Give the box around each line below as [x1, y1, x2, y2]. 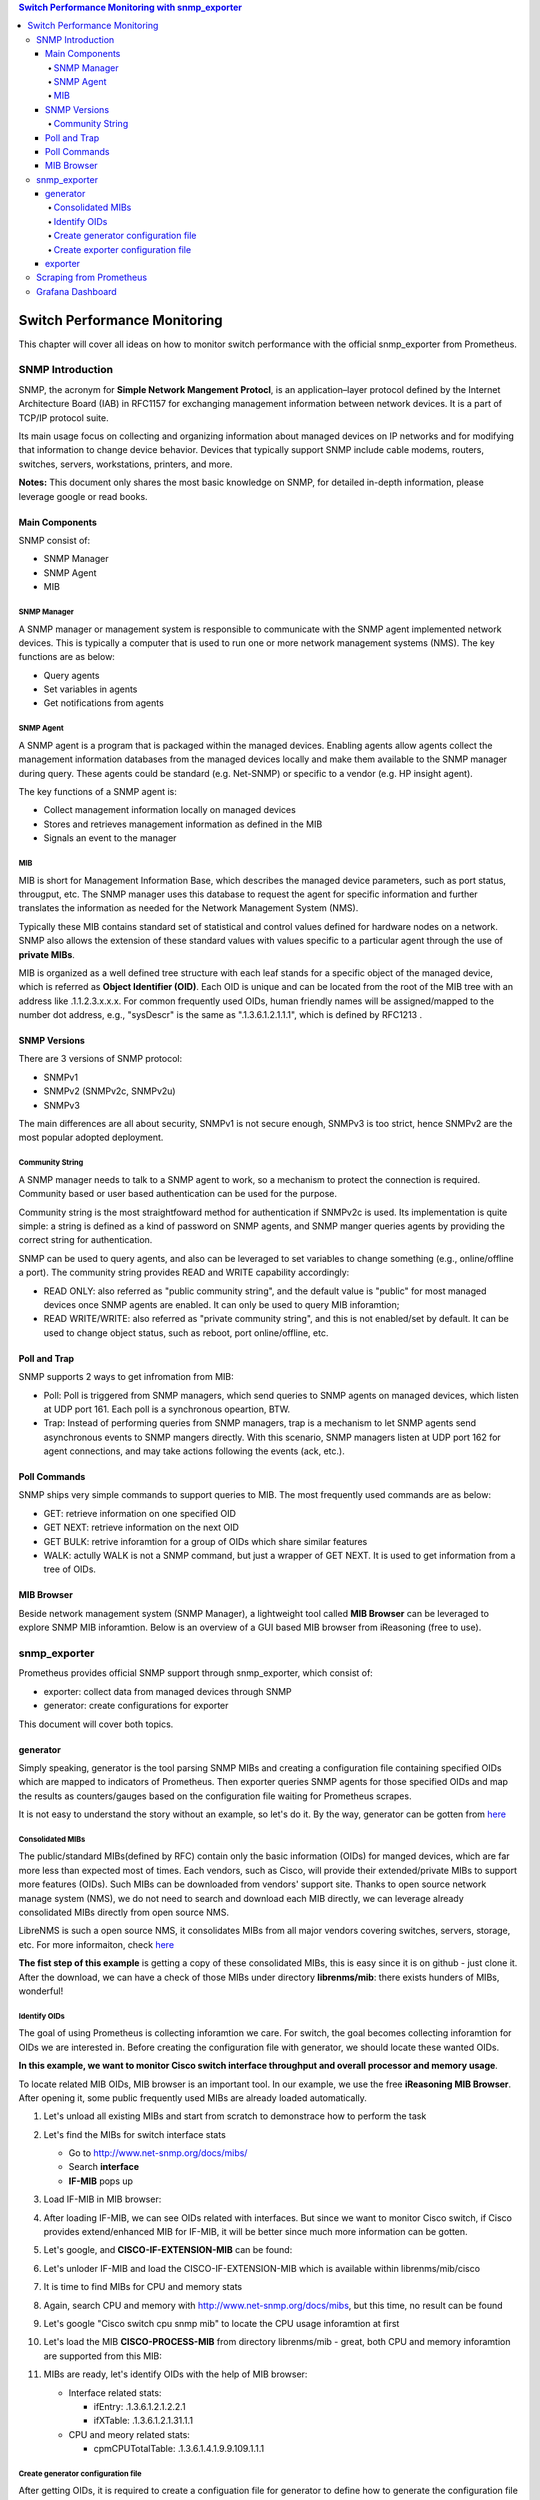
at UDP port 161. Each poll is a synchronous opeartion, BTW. [43, 1403, 291, 1415]
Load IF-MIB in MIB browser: [43, 2193, 162, 2205]
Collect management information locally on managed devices [43, 804, 297, 816]
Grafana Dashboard [36, 285, 117, 297]
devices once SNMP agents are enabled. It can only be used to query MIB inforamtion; [43, 1298, 400, 1310]
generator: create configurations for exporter [43, 1700, 229, 1712]
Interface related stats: [68, 2386, 162, 2399]
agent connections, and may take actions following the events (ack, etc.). [43, 1445, 345, 1457]
